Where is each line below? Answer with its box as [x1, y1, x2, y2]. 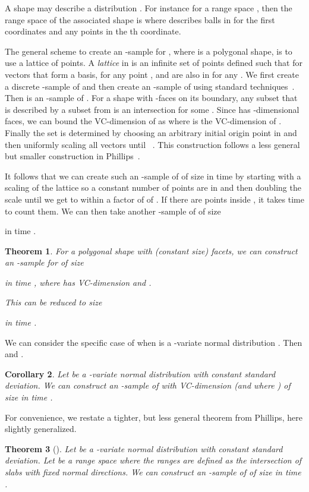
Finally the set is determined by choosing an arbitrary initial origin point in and [5, 126, 297, 138]
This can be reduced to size [5, 296, 102, 308]
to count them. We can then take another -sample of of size [5, 204, 221, 217]
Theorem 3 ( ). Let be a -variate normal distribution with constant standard [5, 442, 283, 455]
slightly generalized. [5, 422, 77, 435]
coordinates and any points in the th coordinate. [5, 25, 181, 37]
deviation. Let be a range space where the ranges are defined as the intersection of [5, 454, 302, 466]
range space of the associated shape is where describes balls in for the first [5, 13, 275, 26]
